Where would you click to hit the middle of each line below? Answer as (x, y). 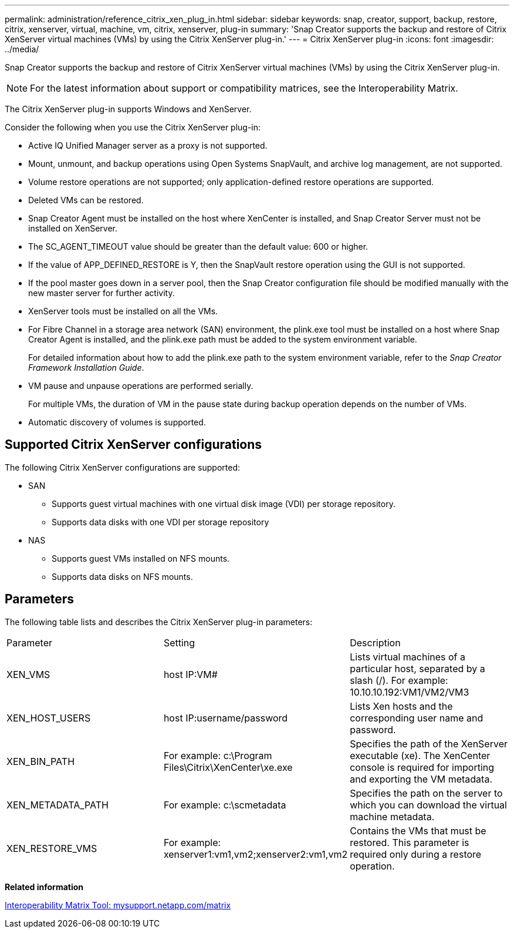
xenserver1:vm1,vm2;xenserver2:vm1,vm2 (256, 854)
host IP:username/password (226, 718)
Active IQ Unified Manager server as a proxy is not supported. (148, 145)
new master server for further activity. (102, 293)
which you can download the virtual (428, 805)
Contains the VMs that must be (418, 830)
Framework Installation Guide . (86, 368)
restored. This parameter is (410, 842)
